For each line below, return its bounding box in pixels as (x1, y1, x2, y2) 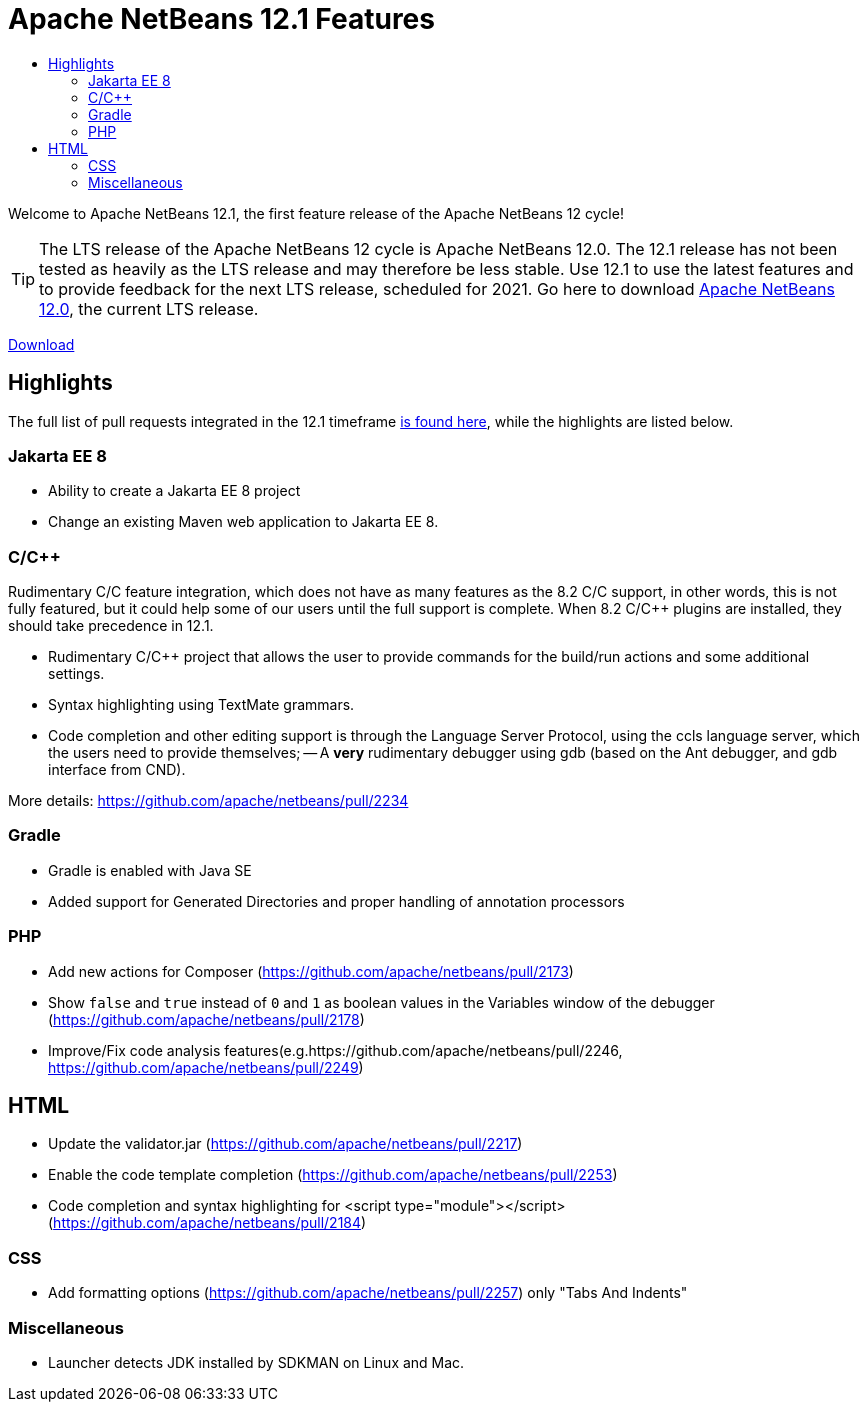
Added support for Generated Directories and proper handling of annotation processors (48, 892, 625, 910)
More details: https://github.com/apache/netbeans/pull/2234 (8, 792, 409, 810)
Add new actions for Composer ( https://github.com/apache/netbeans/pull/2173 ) (48, 962, 574, 980)
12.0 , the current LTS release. (39, 298, 259, 319)
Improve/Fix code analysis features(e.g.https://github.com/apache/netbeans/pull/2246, (48, 1041, 623, 1059)
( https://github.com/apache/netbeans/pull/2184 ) (48, 1214, 367, 1232)
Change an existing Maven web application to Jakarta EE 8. (48, 513, 439, 531)
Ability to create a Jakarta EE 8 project (48, 482, 301, 500)
